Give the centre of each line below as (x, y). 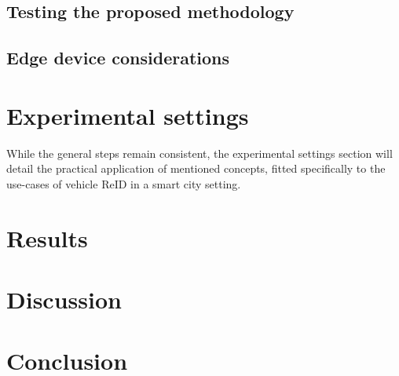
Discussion (64, 299)
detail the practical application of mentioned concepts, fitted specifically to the (196, 168)
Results (47, 237)
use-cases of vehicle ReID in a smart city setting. (124, 183)
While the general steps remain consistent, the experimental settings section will (199, 153)
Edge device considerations (118, 58)
